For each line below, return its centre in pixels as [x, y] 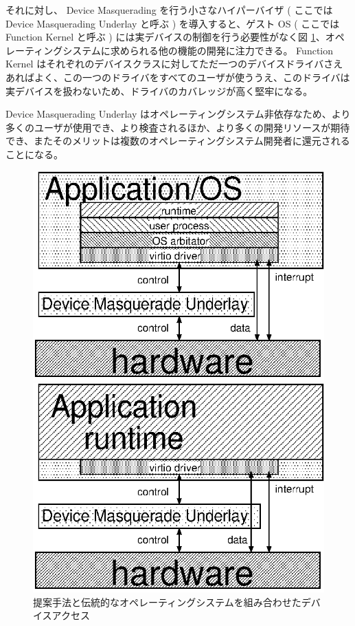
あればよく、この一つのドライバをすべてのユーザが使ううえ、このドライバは [178, 77]
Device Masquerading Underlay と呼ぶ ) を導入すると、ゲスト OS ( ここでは [173, 23]
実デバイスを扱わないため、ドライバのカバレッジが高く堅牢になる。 [159, 90]
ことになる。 [34, 154]
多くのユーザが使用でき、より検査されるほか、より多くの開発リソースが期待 [178, 127]
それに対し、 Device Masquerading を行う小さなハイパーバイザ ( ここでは [169, 10]
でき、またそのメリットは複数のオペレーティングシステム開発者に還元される [178, 141]
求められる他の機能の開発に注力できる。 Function [222, 50]
